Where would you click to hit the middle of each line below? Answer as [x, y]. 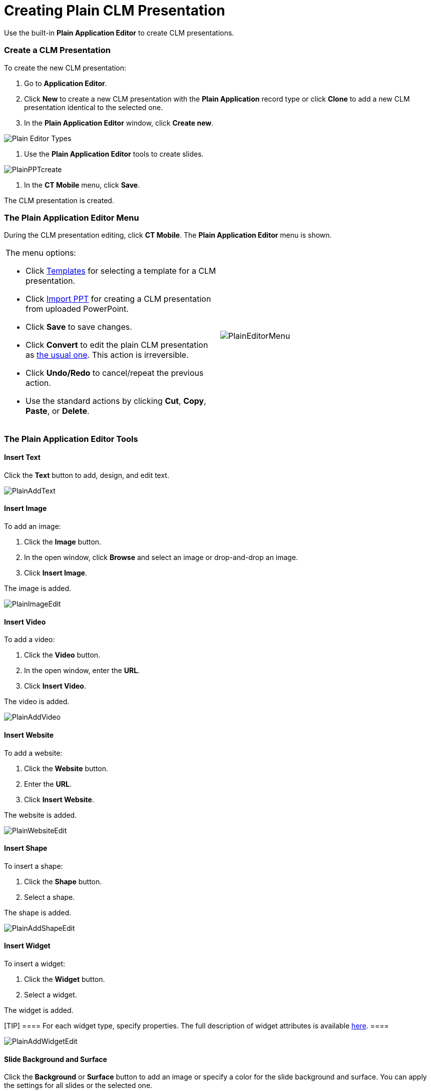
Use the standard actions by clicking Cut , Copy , [116, 401]
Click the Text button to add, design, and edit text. [87, 475]
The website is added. [41, 815]
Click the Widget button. [65, 979]
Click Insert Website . [59, 799]
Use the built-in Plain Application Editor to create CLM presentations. [119, 33]
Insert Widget [27, 946]
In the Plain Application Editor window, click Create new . [119, 123]
